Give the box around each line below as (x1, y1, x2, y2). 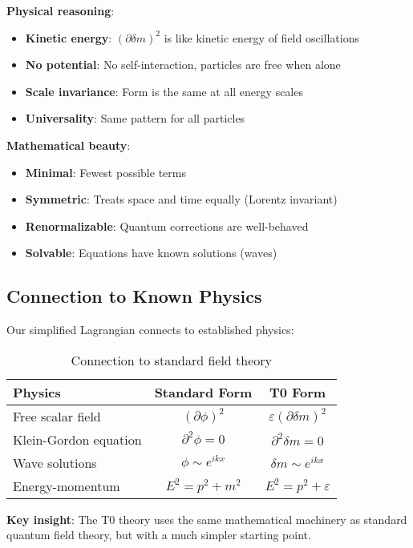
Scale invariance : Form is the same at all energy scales (25, 83, 303, 99)
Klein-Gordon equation (13, 429, 142, 449)
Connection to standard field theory (71, 350, 273, 369)
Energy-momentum (13, 476, 120, 495)
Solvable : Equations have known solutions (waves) (25, 244, 277, 261)
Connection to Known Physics (6, 284, 262, 308)
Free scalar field (13, 406, 101, 425)
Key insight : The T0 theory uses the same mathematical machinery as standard (6, 510, 407, 527)
